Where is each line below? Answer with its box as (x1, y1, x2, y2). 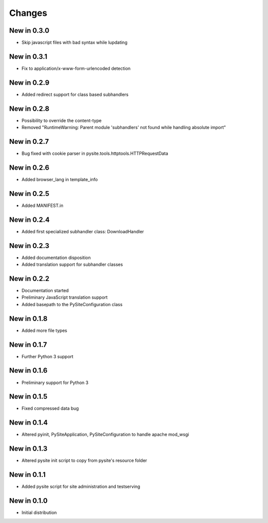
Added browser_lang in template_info (21, 176, 98, 182)
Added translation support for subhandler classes (21, 261, 123, 267)
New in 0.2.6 (9, 163, 50, 172)
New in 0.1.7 (9, 340, 47, 349)
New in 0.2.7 (9, 137, 49, 146)
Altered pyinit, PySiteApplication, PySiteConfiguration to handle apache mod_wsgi (21, 432, 190, 438)
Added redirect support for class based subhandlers (21, 91, 129, 97)
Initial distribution (21, 510, 57, 516)
